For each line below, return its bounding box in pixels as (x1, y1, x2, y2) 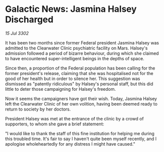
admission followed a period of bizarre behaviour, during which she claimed (5, 50, 159, 56)
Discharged (5, 14, 54, 25)
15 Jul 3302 (5, 30, 29, 36)
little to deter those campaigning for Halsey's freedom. (5, 86, 116, 92)
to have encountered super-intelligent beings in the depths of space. (5, 55, 144, 61)
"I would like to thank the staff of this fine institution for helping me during (5, 130, 155, 136)
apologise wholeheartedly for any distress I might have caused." (5, 141, 135, 147)
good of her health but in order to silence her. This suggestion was (5, 76, 140, 81)
